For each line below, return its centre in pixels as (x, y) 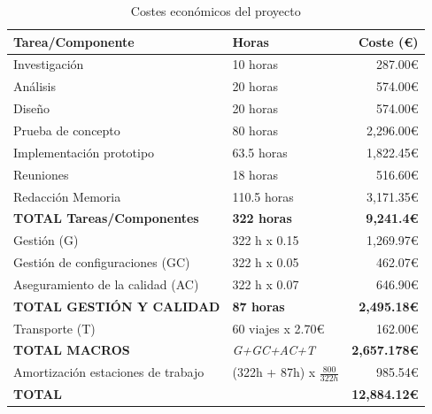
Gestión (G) (46, 240)
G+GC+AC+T (274, 350)
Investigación (49, 64)
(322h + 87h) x (274, 372)
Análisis (35, 86)
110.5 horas (263, 196)
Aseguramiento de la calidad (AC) (106, 284)
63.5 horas (260, 152)
